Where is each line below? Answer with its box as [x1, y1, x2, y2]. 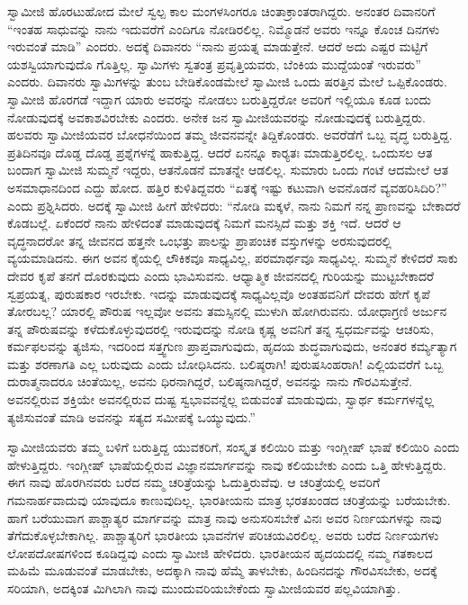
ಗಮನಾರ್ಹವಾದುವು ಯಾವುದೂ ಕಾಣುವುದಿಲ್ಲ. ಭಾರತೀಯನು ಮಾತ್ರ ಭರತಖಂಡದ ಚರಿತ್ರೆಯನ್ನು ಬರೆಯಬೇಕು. [7, 491, 451, 510]
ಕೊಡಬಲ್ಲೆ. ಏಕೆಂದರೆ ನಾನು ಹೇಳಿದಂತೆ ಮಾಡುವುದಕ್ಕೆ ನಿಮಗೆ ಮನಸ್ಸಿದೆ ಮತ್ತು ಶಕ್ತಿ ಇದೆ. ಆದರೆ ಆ [7, 213, 401, 232]
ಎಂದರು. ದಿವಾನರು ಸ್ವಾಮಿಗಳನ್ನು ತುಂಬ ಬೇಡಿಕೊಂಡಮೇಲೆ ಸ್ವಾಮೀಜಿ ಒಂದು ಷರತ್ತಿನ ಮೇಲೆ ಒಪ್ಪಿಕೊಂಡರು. [7, 72, 447, 91]
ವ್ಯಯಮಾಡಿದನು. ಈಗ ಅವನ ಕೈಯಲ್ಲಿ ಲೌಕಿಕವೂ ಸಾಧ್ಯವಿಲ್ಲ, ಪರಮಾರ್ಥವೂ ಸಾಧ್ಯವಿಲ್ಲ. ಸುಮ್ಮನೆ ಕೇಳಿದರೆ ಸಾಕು [7, 248, 458, 267]
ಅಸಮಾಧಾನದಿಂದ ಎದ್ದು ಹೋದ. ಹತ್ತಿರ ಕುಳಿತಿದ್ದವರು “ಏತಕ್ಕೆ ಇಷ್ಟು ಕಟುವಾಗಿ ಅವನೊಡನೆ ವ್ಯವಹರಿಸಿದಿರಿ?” [7, 177, 447, 196]
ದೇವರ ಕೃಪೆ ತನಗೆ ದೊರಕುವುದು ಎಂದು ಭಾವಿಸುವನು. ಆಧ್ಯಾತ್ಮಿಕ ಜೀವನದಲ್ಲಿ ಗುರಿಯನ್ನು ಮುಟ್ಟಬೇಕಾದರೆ [7, 266, 434, 284]
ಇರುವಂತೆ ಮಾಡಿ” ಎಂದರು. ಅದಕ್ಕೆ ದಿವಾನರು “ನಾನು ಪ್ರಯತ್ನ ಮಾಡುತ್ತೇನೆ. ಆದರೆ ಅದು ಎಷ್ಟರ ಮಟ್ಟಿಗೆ [7, 37, 428, 56]
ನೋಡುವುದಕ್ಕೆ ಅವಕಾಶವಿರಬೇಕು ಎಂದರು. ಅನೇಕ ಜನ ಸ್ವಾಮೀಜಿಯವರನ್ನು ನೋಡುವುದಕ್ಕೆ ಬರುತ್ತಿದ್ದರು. [7, 107, 426, 126]
